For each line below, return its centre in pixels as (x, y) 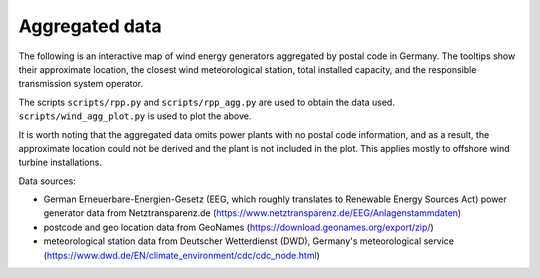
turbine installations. (60, 162)
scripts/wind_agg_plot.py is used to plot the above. (135, 116)
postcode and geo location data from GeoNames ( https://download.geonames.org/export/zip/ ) (238, 227)
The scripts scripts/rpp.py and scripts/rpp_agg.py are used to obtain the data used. (206, 102)
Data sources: (47, 181)
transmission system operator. (81, 84)
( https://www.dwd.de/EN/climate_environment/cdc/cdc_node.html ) (181, 255)
